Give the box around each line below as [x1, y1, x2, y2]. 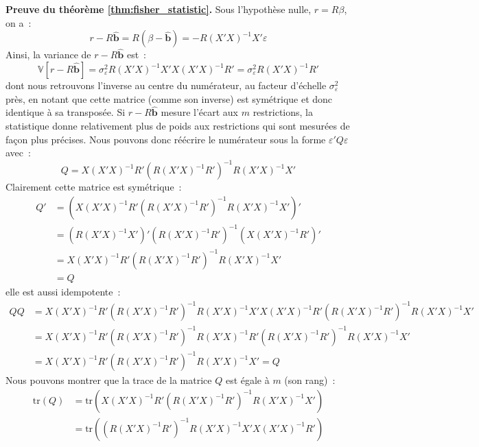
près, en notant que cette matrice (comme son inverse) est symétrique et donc [5, 91, 333, 106]
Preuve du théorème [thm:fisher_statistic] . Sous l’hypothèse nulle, [5, 2, 312, 16]
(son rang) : [284, 373, 336, 387]
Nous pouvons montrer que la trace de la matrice [5, 373, 212, 387]
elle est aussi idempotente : [5, 285, 121, 298]
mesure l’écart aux [161, 105, 239, 119]
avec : [5, 145, 31, 160]
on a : [5, 15, 32, 29]
